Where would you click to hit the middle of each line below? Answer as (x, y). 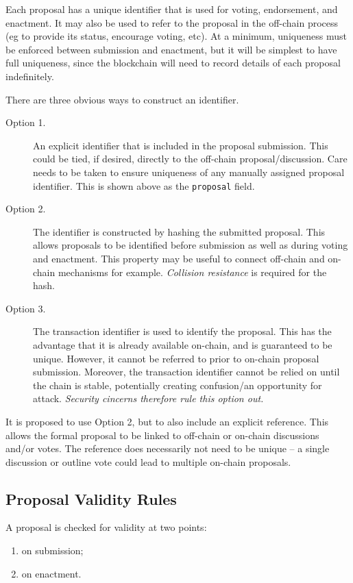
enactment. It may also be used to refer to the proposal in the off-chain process (172, 22)
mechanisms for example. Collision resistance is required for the (192, 272)
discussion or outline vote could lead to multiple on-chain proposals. (148, 461)
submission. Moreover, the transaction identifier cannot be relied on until (186, 372)
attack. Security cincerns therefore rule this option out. (148, 398)
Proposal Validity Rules (91, 498)
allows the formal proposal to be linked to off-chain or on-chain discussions (162, 435)
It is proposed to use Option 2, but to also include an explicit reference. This (167, 421)
